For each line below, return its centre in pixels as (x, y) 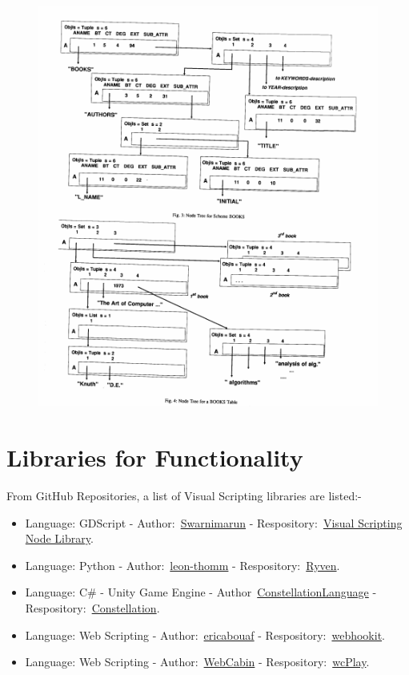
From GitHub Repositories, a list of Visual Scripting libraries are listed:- (184, 496)
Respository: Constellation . (92, 608)
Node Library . (59, 538)
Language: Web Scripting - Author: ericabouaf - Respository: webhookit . (205, 635)
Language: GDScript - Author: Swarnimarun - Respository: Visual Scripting (214, 522)
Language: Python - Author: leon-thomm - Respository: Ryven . (182, 565)
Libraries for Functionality (155, 457)
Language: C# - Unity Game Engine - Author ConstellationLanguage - (201, 592)
